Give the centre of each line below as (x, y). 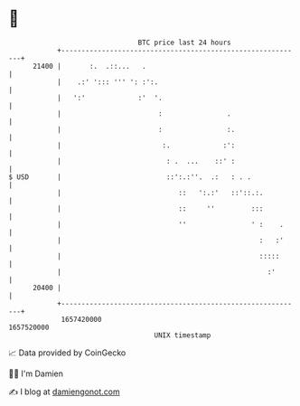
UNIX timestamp (183, 335)
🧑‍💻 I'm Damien (36, 373)
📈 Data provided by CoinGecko (67, 353)
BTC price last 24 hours (184, 42)
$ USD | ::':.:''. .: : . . (130, 177)
